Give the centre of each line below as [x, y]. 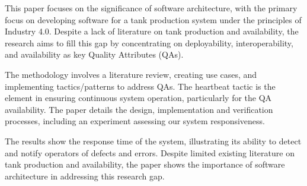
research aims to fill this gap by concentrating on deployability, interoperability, [149, 42]
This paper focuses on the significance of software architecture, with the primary [151, 8]
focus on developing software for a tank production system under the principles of [153, 19]
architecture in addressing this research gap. [85, 176]
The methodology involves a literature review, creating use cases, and [131, 74]
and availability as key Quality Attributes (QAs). [94, 54]
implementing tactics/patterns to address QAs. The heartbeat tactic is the [140, 86]
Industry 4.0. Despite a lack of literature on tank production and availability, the [152, 31]
